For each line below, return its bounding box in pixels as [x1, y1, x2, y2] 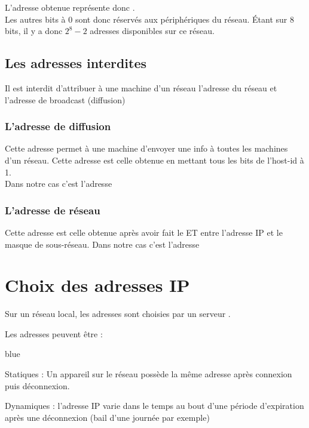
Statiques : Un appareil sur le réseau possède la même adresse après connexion [5, 368, 292, 380]
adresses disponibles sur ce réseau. [90, 24, 215, 37]
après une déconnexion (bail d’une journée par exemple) [5, 411, 210, 423]
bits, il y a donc [5, 24, 63, 37]
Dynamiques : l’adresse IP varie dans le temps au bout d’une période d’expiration [5, 399, 304, 412]
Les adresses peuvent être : [5, 327, 103, 340]
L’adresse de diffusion [5, 119, 111, 134]
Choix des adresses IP [5, 273, 190, 297]
